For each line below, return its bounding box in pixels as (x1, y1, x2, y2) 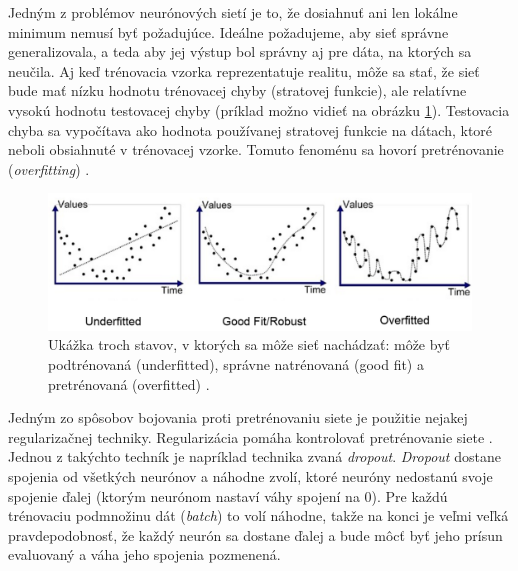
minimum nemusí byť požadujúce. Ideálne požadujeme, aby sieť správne (8, 21, 449, 42)
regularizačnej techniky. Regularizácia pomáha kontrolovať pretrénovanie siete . (8, 426, 493, 447)
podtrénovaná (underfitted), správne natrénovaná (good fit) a (48, 354, 424, 374)
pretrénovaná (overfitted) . (48, 373, 210, 394)
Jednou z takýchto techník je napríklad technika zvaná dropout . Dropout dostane (8, 446, 501, 467)
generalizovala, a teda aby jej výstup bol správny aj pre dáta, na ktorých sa (8, 41, 472, 62)
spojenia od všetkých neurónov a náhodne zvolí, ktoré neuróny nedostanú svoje (8, 465, 493, 486)
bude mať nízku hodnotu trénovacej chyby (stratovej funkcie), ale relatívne (8, 80, 467, 101)
